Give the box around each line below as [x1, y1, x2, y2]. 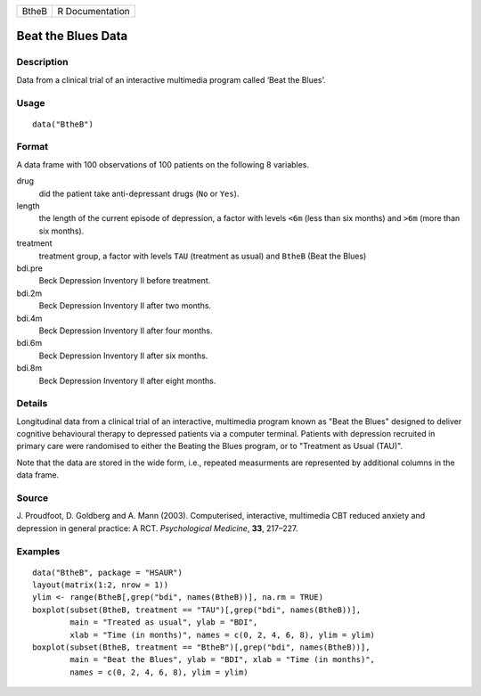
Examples [16, 545, 61, 557]
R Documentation [57, 5, 130, 17]
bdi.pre [16, 263, 44, 274]
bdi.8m [16, 363, 43, 373]
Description [16, 56, 69, 69]
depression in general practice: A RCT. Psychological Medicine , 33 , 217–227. [16, 522, 298, 534]
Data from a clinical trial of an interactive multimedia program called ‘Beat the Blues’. [16, 74, 326, 85]
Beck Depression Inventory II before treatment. [38, 275, 211, 286]
